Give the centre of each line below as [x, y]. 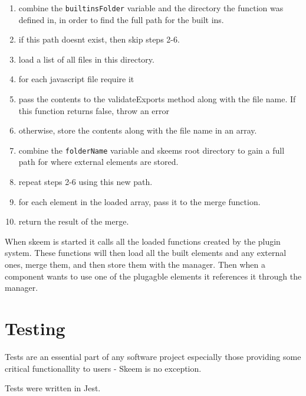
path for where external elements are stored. [98, 162]
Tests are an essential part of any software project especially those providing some [153, 356]
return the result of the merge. [74, 221]
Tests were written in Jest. [53, 388]
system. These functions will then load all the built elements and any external [146, 253]
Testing [35, 328]
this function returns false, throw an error [94, 110]
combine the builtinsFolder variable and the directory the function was [151, 8]
